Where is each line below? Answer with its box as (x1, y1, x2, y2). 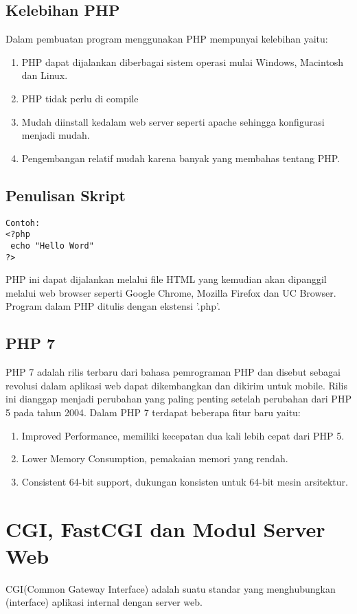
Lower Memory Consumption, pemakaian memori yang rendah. (21, 451, 288, 466)
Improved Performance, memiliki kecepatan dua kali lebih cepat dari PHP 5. (21, 428, 345, 442)
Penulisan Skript (5, 184, 126, 205)
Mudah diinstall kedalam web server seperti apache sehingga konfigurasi (21, 114, 325, 128)
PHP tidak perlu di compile (21, 91, 139, 105)
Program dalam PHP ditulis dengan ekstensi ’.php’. (5, 299, 220, 313)
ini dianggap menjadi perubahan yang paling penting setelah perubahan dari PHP (5, 391, 352, 406)
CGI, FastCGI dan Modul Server (5, 514, 325, 543)
